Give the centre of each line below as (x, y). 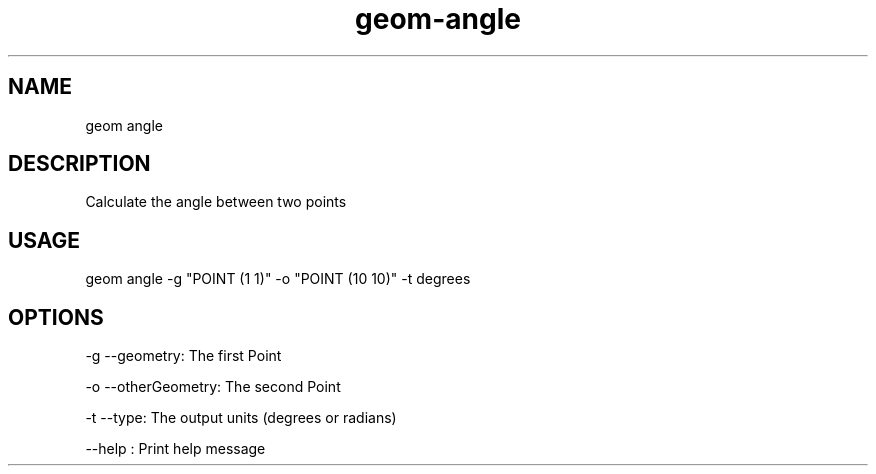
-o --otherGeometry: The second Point (213, 387)
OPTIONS (56, 317)
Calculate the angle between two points (216, 202)
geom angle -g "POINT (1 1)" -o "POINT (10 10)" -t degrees (278, 279)
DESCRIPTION (79, 164)
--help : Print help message (175, 449)
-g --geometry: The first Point (183, 356)
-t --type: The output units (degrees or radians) (241, 418)
